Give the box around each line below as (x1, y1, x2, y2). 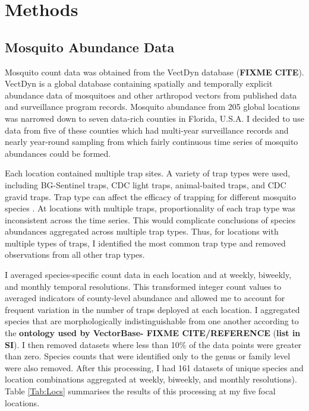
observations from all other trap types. (5, 248, 145, 261)
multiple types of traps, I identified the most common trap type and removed (5, 236, 286, 249)
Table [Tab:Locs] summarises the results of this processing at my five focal (5, 385, 276, 397)
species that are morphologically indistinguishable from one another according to (5, 315, 299, 327)
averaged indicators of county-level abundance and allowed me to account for (5, 292, 285, 304)
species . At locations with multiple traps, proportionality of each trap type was (5, 202, 296, 214)
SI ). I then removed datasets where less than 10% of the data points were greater (5, 338, 302, 350)
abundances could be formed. (5, 147, 111, 159)
